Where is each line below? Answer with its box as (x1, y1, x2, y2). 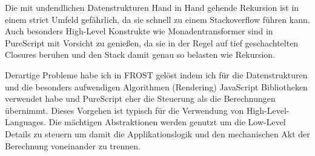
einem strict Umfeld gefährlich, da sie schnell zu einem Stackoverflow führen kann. (5, 13, 310, 25)
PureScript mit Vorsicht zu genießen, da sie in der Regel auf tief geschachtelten (5, 36, 299, 49)
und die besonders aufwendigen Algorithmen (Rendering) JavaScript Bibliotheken (5, 80, 308, 93)
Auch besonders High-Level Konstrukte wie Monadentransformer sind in (5, 25, 273, 37)
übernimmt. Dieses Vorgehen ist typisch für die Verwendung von (5, 104, 244, 116)
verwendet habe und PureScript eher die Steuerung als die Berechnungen (5, 92, 276, 105)
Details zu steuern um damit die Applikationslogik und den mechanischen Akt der (5, 127, 310, 140)
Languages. (5, 116, 46, 128)
